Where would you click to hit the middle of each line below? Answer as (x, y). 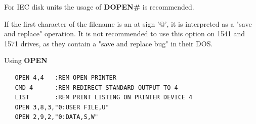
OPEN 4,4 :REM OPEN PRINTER (66, 77)
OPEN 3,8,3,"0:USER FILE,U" (62, 107)
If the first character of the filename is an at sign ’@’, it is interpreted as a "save (128, 23)
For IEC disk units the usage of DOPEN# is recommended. (99, 7)
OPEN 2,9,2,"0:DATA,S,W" (57, 117)
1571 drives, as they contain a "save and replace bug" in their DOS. (109, 43)
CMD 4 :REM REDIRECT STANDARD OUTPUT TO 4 (96, 87)
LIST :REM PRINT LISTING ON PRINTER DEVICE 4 (104, 98)
